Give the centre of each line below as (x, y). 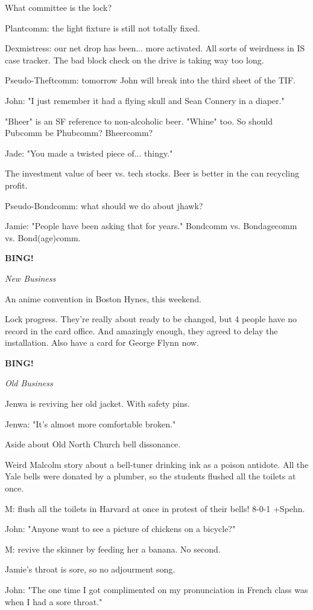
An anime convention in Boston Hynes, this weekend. (103, 298)
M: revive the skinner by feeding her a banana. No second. (113, 549)
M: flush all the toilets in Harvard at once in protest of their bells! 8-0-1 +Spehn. (155, 508)
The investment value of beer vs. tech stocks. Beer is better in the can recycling (152, 173)
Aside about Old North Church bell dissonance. (93, 444)
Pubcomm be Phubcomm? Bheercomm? (79, 133)
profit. (16, 185)
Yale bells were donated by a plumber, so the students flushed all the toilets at (150, 476)
